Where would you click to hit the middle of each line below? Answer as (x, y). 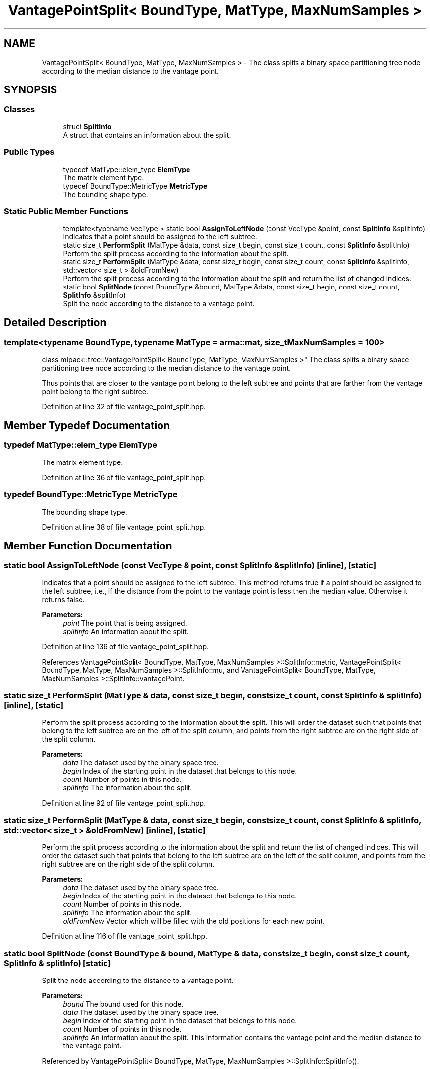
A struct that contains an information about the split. (147, 135)
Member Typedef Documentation (87, 425)
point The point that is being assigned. (125, 623)
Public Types (29, 152)
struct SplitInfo (87, 126)
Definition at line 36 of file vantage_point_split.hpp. (124, 477)
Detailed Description (55, 322)
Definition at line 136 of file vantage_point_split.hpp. (125, 646)
